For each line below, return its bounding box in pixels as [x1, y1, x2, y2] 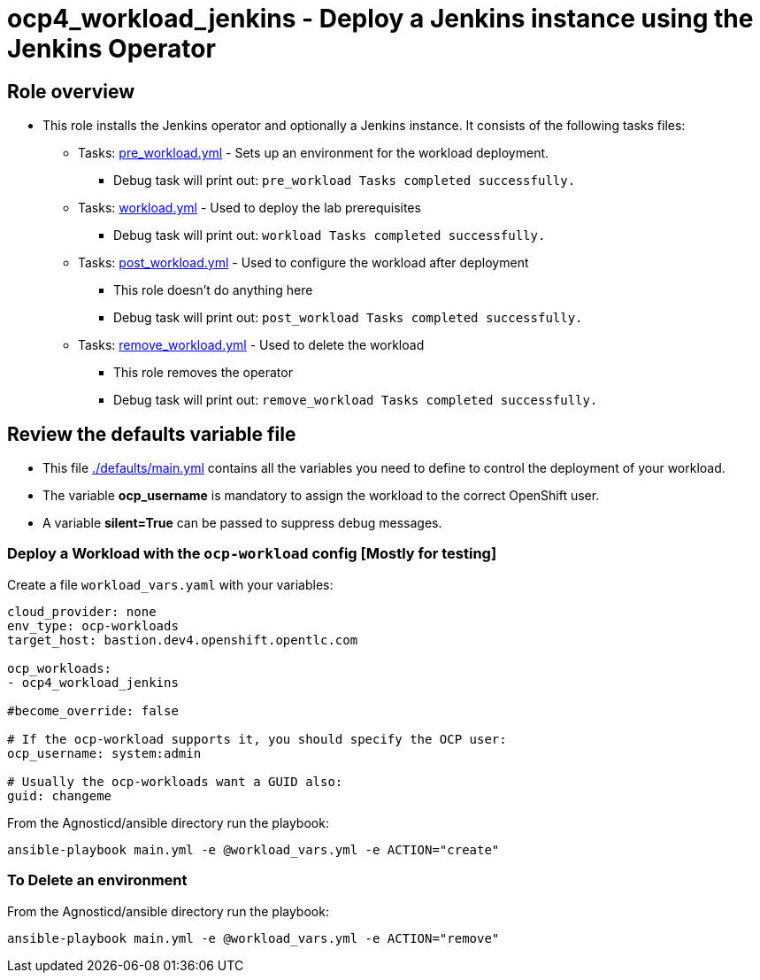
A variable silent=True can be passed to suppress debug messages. [42, 515, 442, 531]
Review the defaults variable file [7, 422, 296, 445]
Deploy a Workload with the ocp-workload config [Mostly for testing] [7, 544, 497, 563]
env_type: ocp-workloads [7, 618, 179, 633]
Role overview [7, 80, 135, 103]
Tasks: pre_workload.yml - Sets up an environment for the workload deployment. [78, 145, 549, 161]
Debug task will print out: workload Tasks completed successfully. [113, 228, 546, 243]
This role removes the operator [113, 365, 293, 381]
